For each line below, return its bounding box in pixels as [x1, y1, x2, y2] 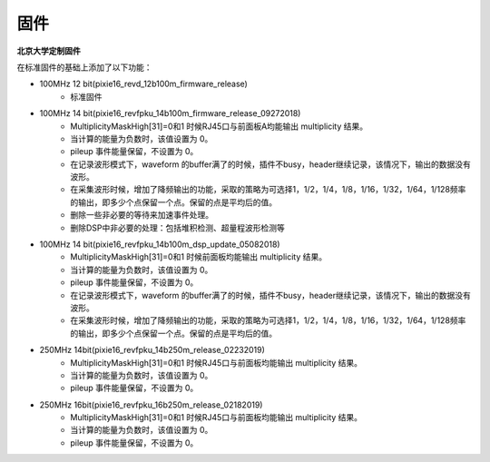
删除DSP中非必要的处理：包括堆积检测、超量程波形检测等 [70, 222, 286, 233]
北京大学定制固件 [16, 45, 81, 56]
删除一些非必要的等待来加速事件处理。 [70, 210, 213, 221]
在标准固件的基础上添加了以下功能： [16, 62, 152, 73]
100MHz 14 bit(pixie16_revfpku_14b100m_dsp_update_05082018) [39, 239, 280, 250]
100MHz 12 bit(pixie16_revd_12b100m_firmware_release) [39, 78, 249, 90]
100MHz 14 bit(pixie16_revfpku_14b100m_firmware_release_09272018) [39, 108, 301, 119]
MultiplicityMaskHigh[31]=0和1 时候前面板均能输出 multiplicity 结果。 [70, 251, 327, 262]
